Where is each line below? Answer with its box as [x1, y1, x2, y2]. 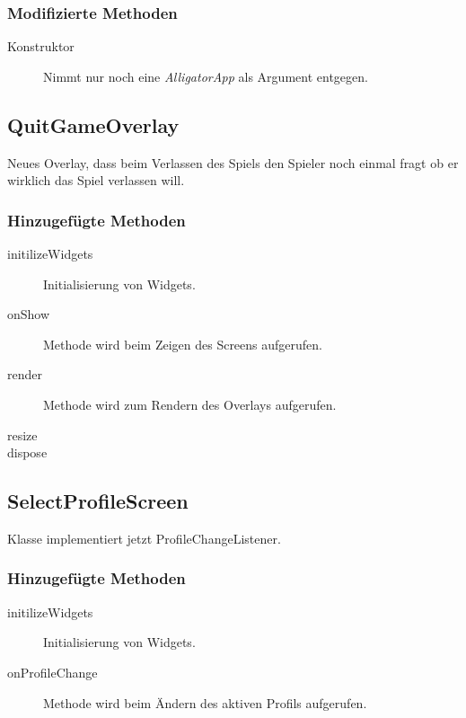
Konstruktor [7, 37, 75, 56]
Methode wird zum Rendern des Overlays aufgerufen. [43, 394, 337, 413]
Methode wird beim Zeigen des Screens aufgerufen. [43, 334, 322, 353]
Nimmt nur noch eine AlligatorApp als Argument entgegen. [43, 66, 368, 85]
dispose [7, 443, 48, 462]
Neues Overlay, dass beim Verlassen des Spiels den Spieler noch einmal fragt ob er [7, 153, 459, 172]
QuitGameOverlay [7, 111, 180, 138]
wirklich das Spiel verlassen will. [7, 171, 185, 190]
